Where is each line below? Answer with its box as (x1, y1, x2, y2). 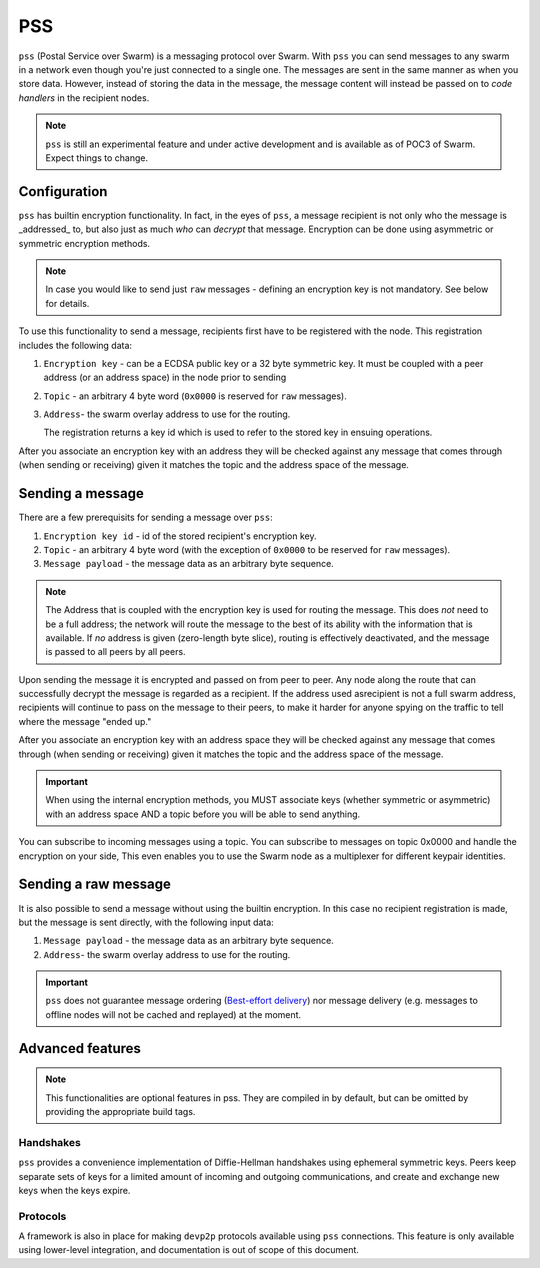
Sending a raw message (18, 876, 172, 893)
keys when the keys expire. (18, 1184, 131, 1196)
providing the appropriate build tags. (45, 1106, 196, 1118)
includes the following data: (18, 339, 133, 351)
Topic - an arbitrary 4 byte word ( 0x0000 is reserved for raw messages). (43, 390, 347, 402)
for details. (45, 297, 90, 309)
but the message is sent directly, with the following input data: (18, 916, 274, 928)
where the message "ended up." (18, 715, 152, 727)
